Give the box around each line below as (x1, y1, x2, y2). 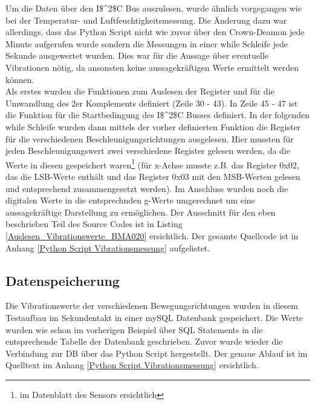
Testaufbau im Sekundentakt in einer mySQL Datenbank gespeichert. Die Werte (5, 311, 304, 323)
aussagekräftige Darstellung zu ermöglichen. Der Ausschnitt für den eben (5, 205, 276, 218)
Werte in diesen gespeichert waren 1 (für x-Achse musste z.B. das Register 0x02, (5, 156, 299, 171)
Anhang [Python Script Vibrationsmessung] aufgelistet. (5, 241, 210, 254)
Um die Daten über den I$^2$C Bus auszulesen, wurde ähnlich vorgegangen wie (5, 2, 302, 14)
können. (5, 73, 34, 85)
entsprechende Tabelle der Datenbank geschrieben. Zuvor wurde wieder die (5, 335, 283, 348)
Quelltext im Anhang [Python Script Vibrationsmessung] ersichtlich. (5, 359, 259, 371)
